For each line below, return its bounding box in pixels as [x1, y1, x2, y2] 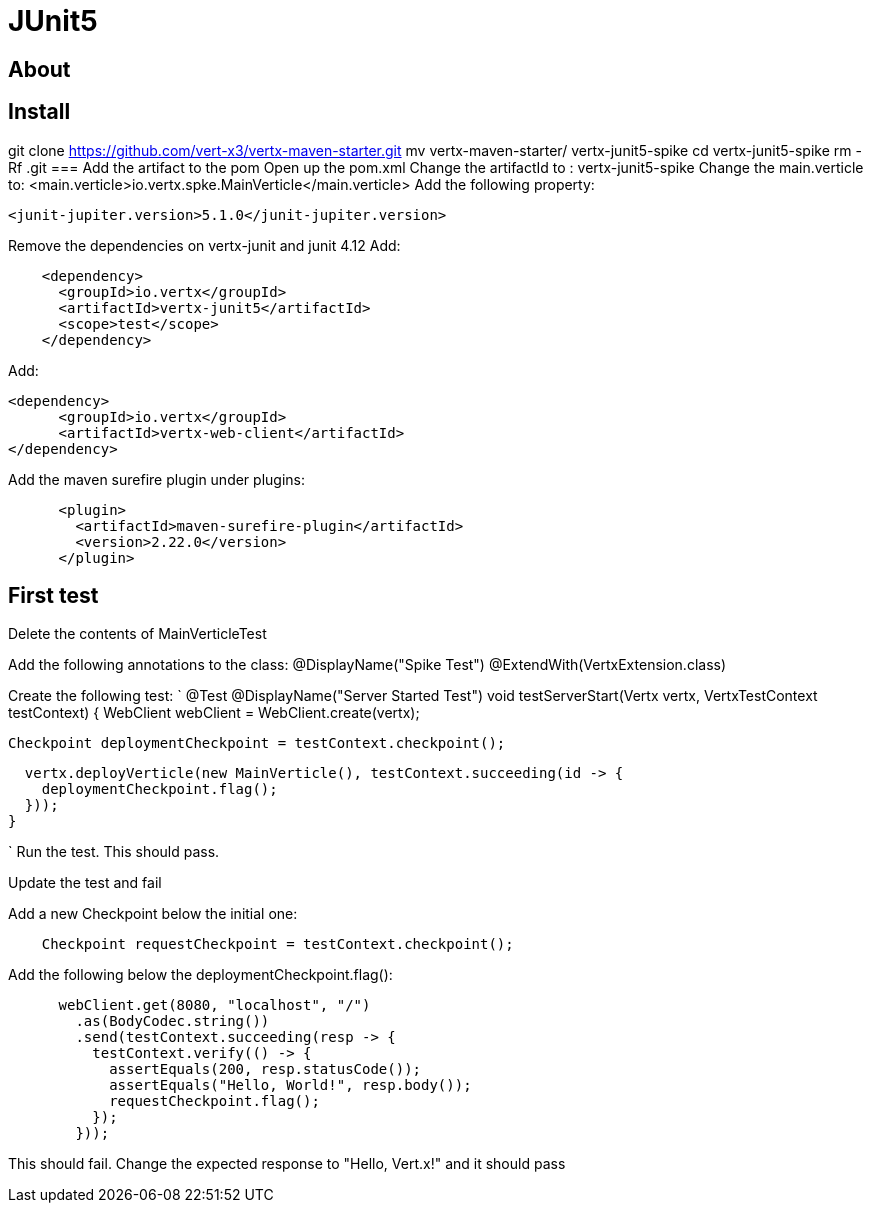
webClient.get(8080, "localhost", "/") [58, 997, 371, 1014]
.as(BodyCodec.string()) [75, 1013, 270, 1030]
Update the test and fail [8, 874, 162, 892]
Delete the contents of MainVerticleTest [8, 625, 267, 643]
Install [8, 99, 71, 125]
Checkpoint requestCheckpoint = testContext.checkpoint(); [41, 936, 514, 953]
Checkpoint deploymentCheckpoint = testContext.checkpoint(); [8, 735, 506, 752]
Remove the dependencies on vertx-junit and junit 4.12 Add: [8, 236, 401, 254]
